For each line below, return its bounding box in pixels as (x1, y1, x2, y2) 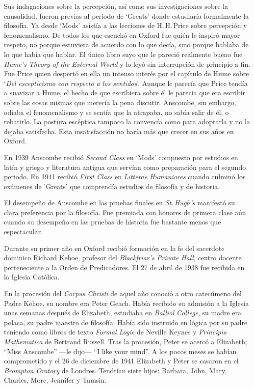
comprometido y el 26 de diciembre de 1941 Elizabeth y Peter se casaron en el (4, 356, 239, 366)
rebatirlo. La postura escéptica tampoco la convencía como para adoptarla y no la (4, 116, 250, 127)
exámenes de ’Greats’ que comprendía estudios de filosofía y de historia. (4, 181, 220, 191)
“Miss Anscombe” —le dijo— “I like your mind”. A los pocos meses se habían (4, 346, 237, 356)
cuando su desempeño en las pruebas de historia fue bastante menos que (4, 217, 221, 227)
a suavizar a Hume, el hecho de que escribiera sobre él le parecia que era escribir (4, 87, 246, 98)
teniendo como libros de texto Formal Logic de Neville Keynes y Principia (4, 327, 227, 337)
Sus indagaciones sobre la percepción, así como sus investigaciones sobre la (4, 1, 228, 11)
